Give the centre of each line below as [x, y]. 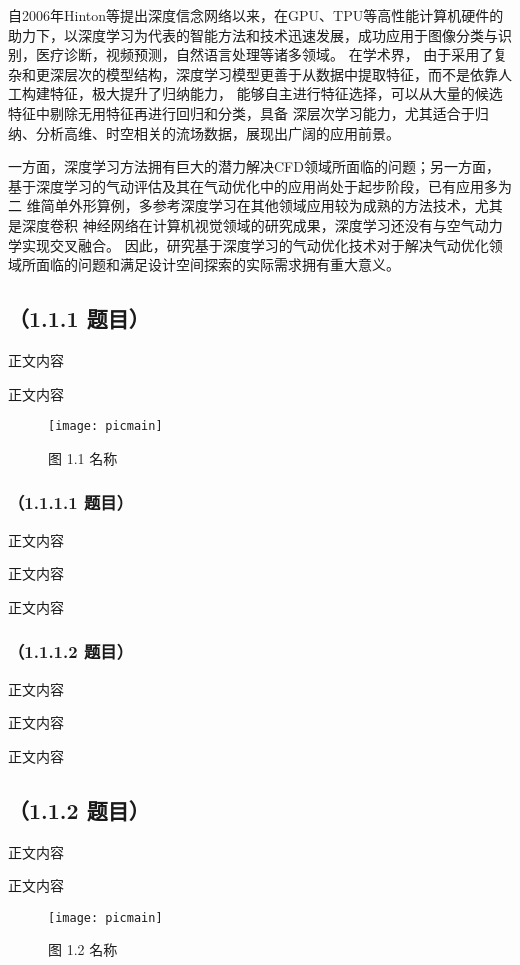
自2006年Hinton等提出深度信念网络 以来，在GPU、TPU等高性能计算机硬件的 [256, 15]
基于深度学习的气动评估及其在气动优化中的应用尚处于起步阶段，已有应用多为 [260, 185]
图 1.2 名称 [83, 949]
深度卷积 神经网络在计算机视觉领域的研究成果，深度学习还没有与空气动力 [262, 224]
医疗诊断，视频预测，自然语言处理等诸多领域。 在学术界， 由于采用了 [264, 54]
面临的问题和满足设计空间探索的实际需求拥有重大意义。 [217, 264]
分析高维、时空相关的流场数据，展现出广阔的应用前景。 [217, 132]
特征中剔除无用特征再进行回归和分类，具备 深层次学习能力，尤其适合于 [241, 112]
